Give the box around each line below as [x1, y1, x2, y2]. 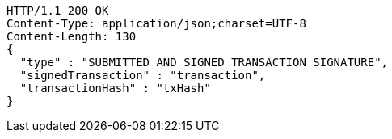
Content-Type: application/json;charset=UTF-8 [6, 17, 306, 30]
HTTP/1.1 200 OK [6, 4, 109, 17]
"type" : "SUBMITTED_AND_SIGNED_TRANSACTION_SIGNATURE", [19, 56, 389, 69]
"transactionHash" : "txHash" [19, 82, 211, 95]
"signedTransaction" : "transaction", [19, 69, 266, 82]
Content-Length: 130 [6, 30, 137, 43]
